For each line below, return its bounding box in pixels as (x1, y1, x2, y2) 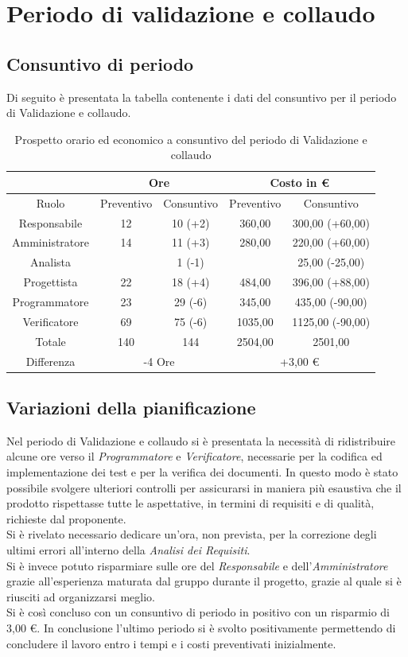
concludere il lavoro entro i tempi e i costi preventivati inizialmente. (6, 635, 336, 651)
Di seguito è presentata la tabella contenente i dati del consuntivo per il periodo (6, 88, 397, 105)
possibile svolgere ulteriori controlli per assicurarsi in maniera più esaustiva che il (6, 479, 402, 496)
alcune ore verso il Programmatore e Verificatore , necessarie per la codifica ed (6, 448, 383, 465)
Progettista (23, 274, 78, 290)
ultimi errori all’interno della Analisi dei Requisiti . (6, 542, 251, 558)
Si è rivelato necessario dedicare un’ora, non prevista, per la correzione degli (6, 526, 377, 542)
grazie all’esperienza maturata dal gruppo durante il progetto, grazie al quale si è (6, 573, 402, 589)
